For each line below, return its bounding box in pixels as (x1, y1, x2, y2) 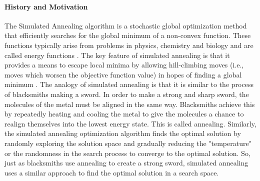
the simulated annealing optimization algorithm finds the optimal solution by (4, 128, 241, 138)
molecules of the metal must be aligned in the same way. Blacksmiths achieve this (4, 98, 255, 109)
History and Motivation (4, 1, 88, 11)
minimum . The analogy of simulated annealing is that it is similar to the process (4, 79, 253, 89)
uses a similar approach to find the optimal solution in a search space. (4, 167, 219, 177)
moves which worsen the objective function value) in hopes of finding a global (4, 69, 242, 79)
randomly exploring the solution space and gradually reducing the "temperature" (4, 137, 251, 148)
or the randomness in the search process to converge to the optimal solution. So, (4, 147, 250, 158)
